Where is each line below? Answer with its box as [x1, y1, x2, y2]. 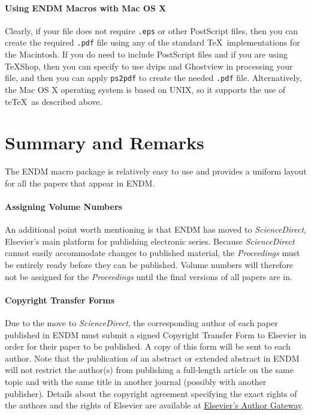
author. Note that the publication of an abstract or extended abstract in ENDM [5, 351, 300, 364]
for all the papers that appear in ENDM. [5, 176, 155, 189]
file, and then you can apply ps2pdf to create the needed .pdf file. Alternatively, [5, 71, 302, 84]
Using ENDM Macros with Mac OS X [5, 1, 167, 14]
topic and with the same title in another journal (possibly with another [5, 375, 267, 387]
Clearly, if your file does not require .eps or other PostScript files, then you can [5, 24, 298, 37]
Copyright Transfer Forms [5, 293, 115, 306]
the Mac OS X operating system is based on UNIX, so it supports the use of [5, 83, 286, 95]
